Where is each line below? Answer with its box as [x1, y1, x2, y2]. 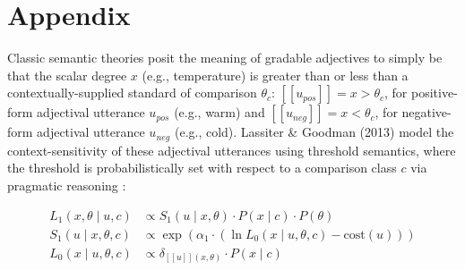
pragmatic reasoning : [7, 175, 126, 194]
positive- [410, 83, 458, 102]
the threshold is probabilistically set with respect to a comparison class [7, 158, 397, 177]
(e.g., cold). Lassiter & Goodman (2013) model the [174, 122, 454, 141]
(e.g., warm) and [174, 103, 265, 122]
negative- [401, 103, 452, 122]
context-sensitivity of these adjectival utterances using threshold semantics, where [7, 140, 456, 159]
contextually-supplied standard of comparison [7, 83, 257, 102]
